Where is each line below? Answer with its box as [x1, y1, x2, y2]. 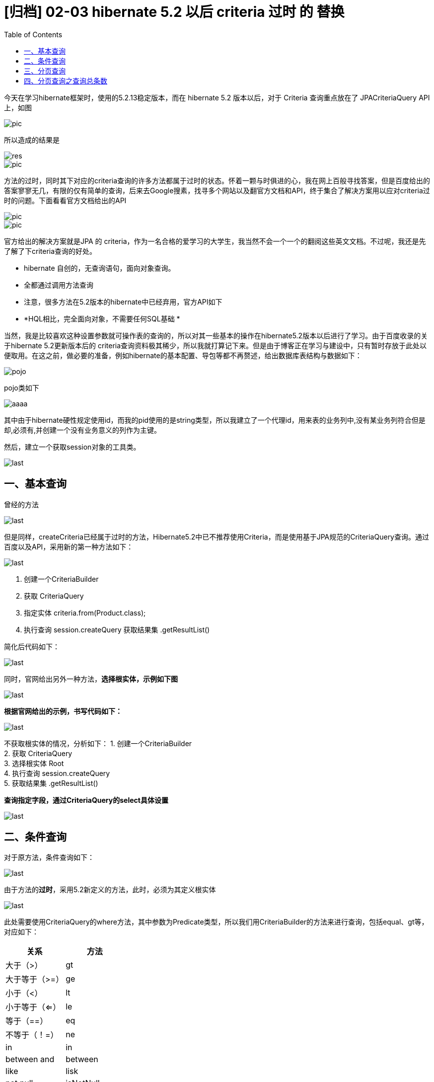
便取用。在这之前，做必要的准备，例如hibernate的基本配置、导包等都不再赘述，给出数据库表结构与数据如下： [4, 351, 362, 360]
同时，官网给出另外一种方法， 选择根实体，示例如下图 [4, 674, 178, 683]
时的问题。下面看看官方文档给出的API [4, 196, 127, 205]
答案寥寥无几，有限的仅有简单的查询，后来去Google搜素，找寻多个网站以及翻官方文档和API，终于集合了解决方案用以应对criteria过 [4, 186, 430, 195]
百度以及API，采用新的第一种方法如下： [4, 542, 134, 551]
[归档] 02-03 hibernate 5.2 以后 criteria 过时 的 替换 [4, 3, 345, 20]
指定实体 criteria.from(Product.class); [24, 608, 146, 617]
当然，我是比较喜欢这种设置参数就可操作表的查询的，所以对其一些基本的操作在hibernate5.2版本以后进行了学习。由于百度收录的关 [4, 331, 428, 340]
